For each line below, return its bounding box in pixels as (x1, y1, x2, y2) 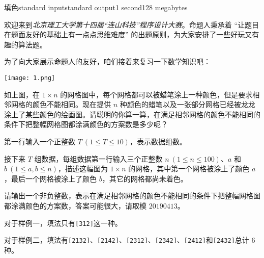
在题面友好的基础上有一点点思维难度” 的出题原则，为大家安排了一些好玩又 (4, 29, 252, 40)
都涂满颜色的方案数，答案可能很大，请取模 (4, 200, 146, 211)
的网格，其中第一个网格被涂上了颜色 (128, 163, 250, 174)
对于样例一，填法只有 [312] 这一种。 (4, 217, 122, 228)
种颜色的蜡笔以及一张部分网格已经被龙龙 (120, 99, 255, 110)
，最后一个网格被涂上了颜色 (4, 173, 97, 184)
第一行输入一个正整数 (4, 136, 75, 146)
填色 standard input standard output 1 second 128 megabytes (4, 2, 188, 12)
